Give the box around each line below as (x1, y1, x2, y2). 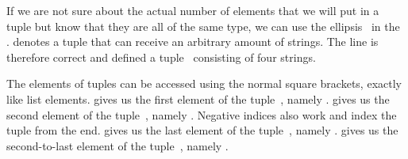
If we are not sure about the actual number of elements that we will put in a (6, 2, 379, 18)
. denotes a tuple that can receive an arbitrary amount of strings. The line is (6, 33, 379, 50)
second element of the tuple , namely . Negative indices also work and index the (6, 106, 397, 123)
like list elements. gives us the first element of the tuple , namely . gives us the (6, 90, 390, 107)
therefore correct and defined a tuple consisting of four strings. (6, 48, 316, 65)
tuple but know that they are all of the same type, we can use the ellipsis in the (6, 17, 400, 34)
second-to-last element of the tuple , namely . (6, 137, 229, 153)
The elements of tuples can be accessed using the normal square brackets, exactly (6, 75, 402, 92)
